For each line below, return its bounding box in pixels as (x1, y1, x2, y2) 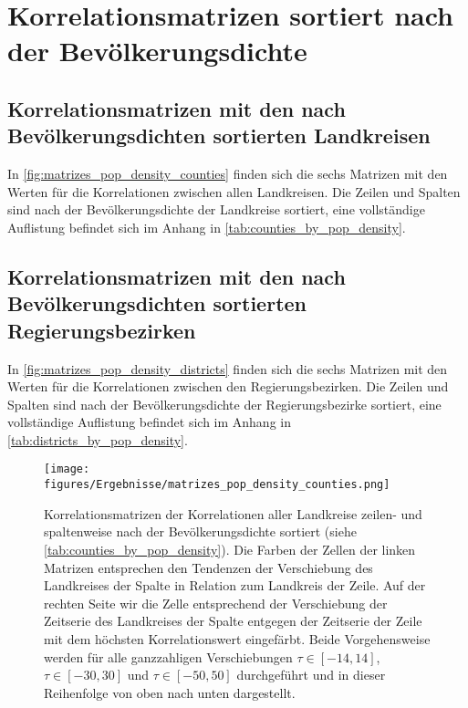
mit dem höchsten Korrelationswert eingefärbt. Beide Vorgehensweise (44, 629, 431, 648)
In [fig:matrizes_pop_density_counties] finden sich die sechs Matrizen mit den (7, 164, 448, 183)
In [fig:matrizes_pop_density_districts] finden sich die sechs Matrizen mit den (7, 359, 448, 378)
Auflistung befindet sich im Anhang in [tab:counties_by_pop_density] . (7, 217, 406, 236)
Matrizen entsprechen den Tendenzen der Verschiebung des (44, 557, 373, 577)
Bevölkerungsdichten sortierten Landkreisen (7, 121, 431, 150)
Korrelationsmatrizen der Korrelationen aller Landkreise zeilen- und (44, 504, 422, 523)
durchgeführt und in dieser (236, 665, 386, 684)
